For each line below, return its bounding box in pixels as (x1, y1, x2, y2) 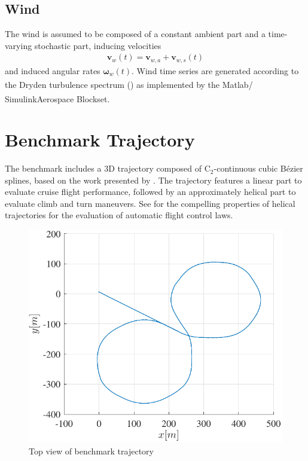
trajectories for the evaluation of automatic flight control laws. (5, 209, 233, 221)
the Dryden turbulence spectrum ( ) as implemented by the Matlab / (5, 78, 253, 91)
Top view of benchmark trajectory (29, 444, 154, 457)
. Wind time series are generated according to (132, 64, 299, 77)
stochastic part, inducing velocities (34, 39, 161, 51)
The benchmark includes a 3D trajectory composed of (5, 162, 202, 175)
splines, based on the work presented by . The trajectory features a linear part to (5, 173, 302, 186)
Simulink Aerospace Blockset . (5, 92, 110, 105)
